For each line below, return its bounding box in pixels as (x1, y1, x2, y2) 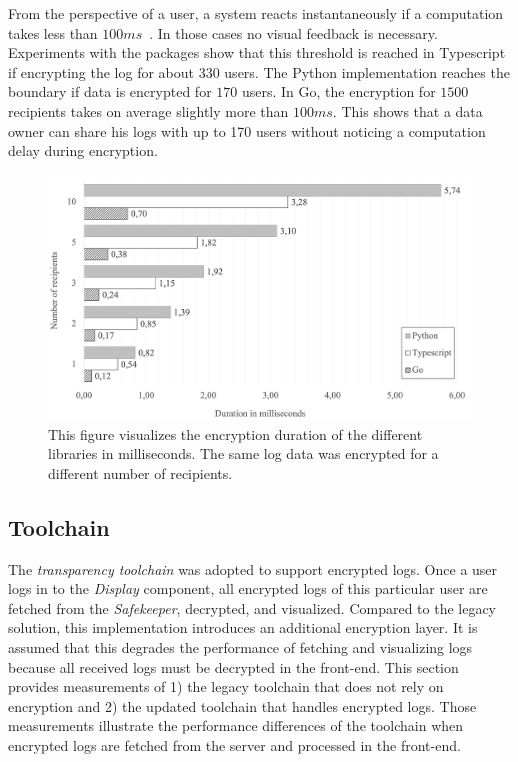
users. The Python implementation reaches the (224, 61, 510, 82)
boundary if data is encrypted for (8, 81, 212, 102)
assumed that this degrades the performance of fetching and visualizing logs (8, 637, 473, 658)
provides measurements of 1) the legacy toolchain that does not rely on (8, 676, 444, 697)
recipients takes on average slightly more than (8, 100, 289, 121)
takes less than (8, 22, 98, 43)
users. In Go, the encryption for (241, 81, 436, 102)
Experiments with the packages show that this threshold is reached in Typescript (8, 42, 506, 63)
